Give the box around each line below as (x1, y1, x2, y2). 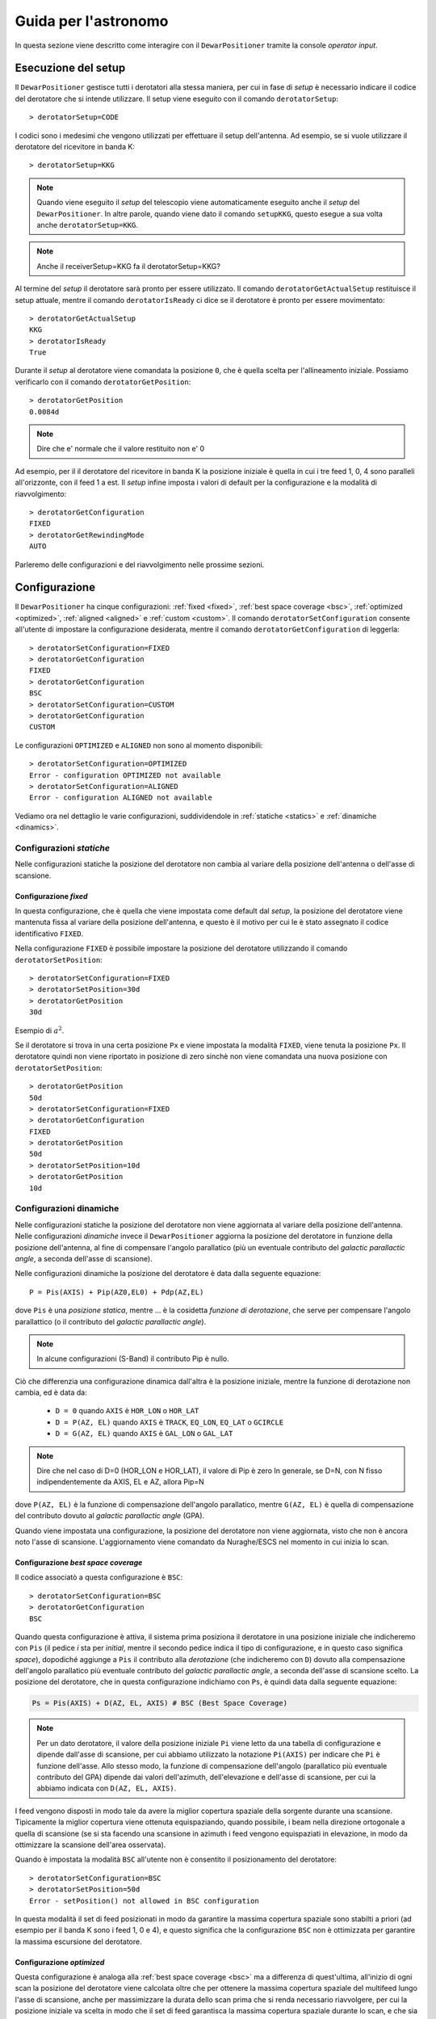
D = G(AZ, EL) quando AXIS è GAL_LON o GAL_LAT (55, 1429, 233, 1438)
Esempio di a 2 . (15, 1024, 65, 1035)
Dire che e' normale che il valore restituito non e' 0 (36, 444, 205, 454)
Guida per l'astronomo (15, 12, 169, 30)
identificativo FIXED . (15, 929, 84, 938)
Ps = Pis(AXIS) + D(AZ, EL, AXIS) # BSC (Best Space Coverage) (31, 1698, 288, 1708)
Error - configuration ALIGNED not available (29, 793, 213, 803)
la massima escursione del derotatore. (15, 1937, 143, 1946)
